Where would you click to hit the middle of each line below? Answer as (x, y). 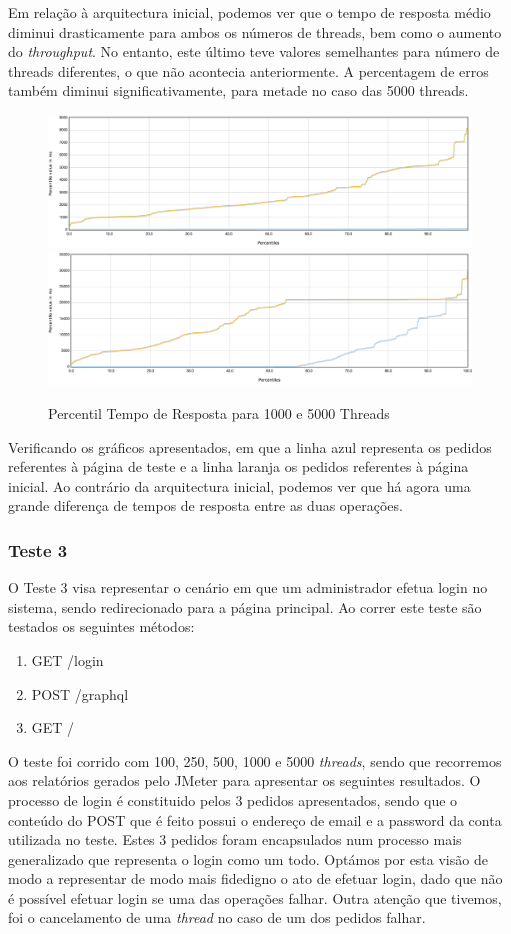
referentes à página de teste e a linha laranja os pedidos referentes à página (238, 466)
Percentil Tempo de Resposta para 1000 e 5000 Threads (219, 412)
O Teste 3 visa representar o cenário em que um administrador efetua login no (248, 587)
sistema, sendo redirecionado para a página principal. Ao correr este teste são (245, 606)
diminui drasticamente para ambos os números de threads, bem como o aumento (255, 31)
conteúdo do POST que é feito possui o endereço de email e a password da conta (255, 819)
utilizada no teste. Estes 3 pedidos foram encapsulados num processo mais (235, 839)
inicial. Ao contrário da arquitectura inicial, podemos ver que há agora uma (239, 485)
